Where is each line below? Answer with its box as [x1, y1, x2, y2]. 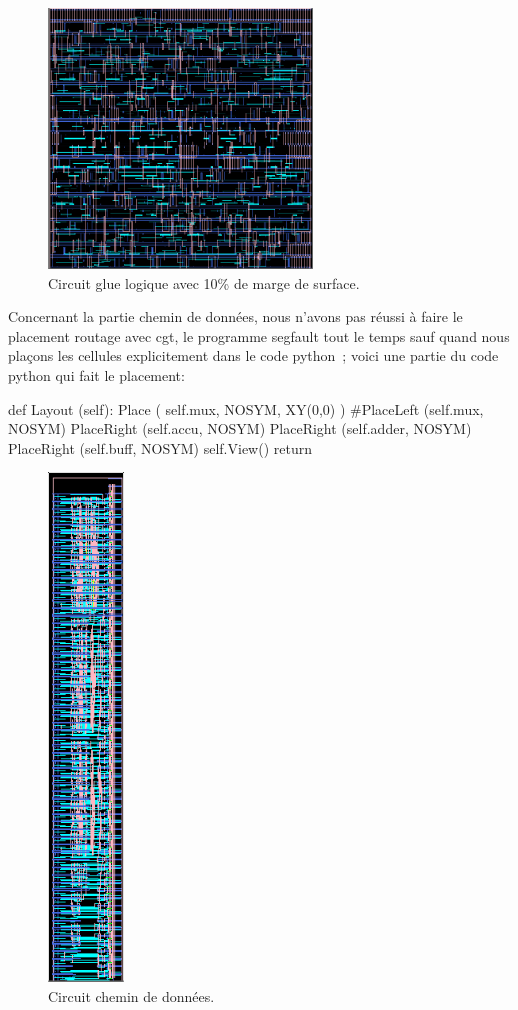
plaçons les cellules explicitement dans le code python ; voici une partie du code [8, 345, 499, 366]
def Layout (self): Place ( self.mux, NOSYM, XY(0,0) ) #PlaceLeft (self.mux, [8, 398, 484, 419]
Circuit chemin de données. [48, 985, 215, 1006]
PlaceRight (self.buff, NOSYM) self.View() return [8, 437, 312, 458]
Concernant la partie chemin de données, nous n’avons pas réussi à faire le [8, 306, 463, 327]
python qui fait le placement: [8, 364, 185, 385]
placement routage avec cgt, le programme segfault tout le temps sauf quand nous [8, 325, 510, 346]
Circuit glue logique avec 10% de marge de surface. [48, 272, 360, 293]
